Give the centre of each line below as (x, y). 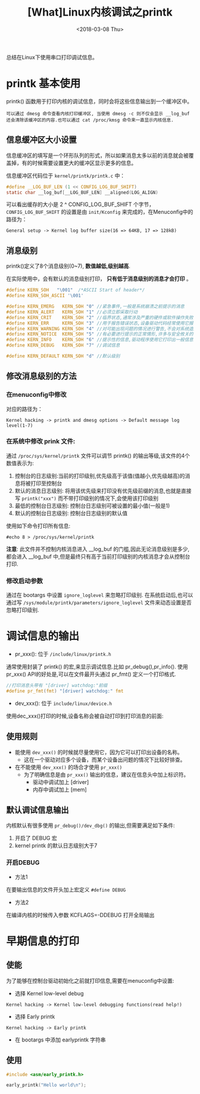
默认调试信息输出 (37, 810)
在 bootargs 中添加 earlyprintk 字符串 (60, 1040)
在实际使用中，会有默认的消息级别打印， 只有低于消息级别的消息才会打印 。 (99, 279)
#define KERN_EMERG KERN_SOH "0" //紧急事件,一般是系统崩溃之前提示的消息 (95, 307)
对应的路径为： (24, 409)
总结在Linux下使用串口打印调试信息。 (52, 57)
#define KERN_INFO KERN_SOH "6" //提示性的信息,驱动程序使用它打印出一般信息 (100, 340)
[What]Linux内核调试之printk (100, 12)
